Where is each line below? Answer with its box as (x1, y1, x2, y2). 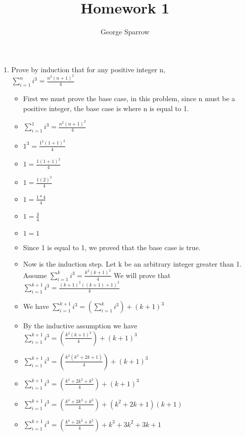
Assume (23, 270, 47, 280)
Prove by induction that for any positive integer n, (11, 64, 165, 74)
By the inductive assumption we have (23, 320, 137, 331)
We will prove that (114, 270, 171, 280)
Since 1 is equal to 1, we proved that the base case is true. (23, 242, 201, 252)
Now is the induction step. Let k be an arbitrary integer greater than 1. (23, 259, 242, 269)
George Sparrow (101, 26, 149, 37)
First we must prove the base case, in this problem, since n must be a (23, 93, 236, 103)
